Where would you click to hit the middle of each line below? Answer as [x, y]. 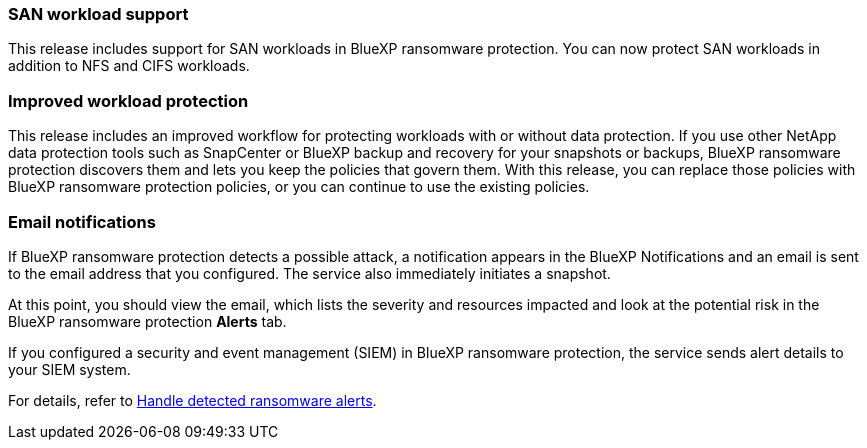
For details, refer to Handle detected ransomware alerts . [192, 400]
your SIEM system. [69, 369]
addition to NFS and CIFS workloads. [129, 66]
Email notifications [82, 221]
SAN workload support [98, 14]
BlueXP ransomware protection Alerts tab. [147, 321]
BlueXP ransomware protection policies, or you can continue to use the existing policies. [299, 187]
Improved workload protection [128, 100]
